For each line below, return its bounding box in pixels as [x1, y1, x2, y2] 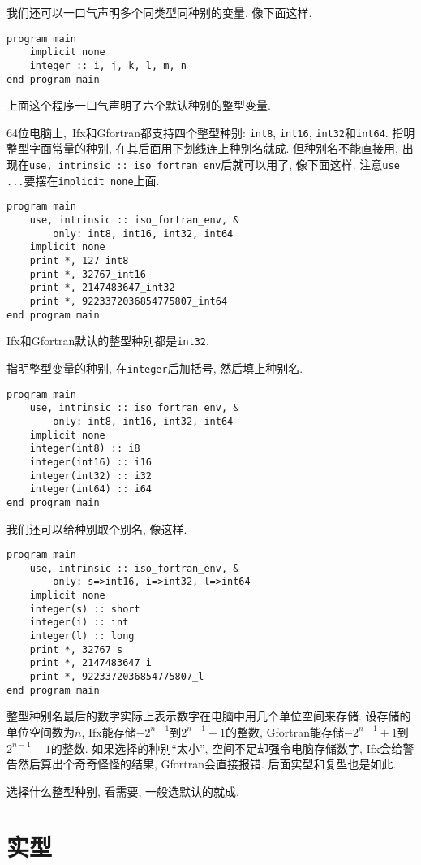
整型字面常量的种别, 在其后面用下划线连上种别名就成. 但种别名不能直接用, [6, 140, 398, 157]
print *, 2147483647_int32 [29, 282, 175, 294]
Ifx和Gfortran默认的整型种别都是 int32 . [6, 332, 209, 349]
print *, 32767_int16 [29, 268, 146, 280]
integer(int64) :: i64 [29, 483, 152, 495]
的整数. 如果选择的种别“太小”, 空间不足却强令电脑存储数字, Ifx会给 [50, 739, 403, 756]
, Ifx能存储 [81, 723, 136, 740]
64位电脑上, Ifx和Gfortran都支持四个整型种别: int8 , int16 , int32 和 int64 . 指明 [6, 123, 415, 141]
